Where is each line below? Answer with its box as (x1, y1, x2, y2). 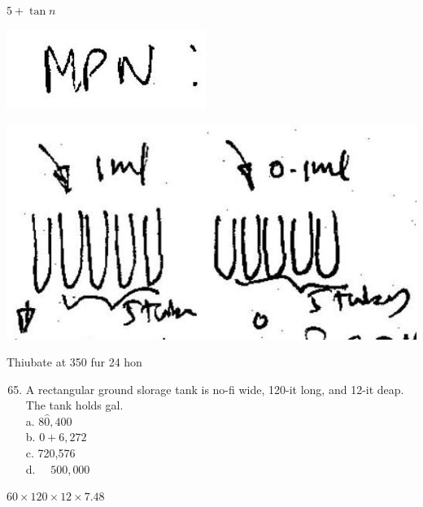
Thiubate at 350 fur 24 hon (7, 353, 142, 370)
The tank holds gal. (25, 396, 124, 414)
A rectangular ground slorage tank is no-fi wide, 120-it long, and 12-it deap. (25, 380, 404, 397)
